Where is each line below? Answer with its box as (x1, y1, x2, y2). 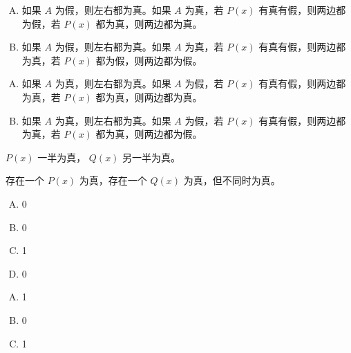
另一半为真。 (122, 150, 181, 164)
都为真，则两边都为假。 (95, 127, 202, 141)
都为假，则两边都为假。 (95, 53, 202, 67)
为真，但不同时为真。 (183, 173, 281, 188)
